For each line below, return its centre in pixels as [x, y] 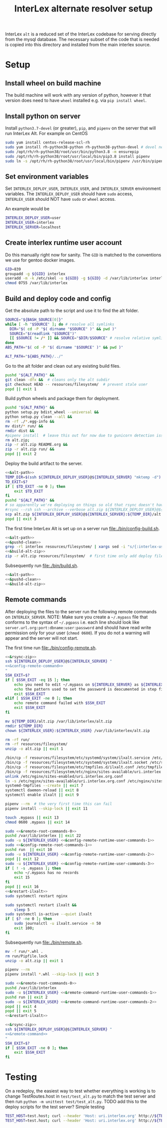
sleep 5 [22, 910]
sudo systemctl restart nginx [37, 896]
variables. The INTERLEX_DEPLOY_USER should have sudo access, [69, 194]
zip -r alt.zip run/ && [30, 449]
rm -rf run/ [17, 740]
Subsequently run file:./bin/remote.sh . [44, 942]
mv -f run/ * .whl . [24, 951]
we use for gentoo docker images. [40, 260]
